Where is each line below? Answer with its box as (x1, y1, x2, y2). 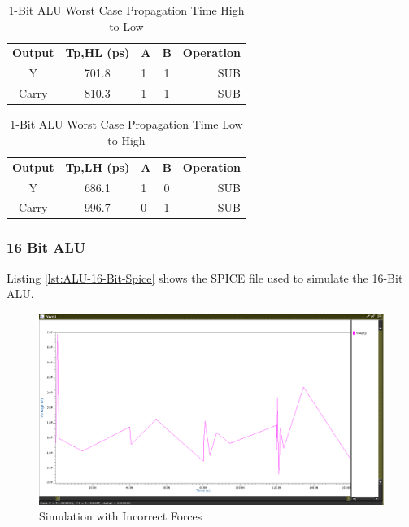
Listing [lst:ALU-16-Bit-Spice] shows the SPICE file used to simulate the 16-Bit (7, 269, 403, 286)
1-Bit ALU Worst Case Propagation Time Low (10, 116, 243, 133)
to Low (109, 17, 144, 34)
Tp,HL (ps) (65, 44, 130, 61)
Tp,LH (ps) (65, 158, 130, 175)
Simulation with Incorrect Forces (39, 507, 202, 525)
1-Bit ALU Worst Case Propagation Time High (8, 2, 245, 18)
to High (107, 131, 146, 148)
